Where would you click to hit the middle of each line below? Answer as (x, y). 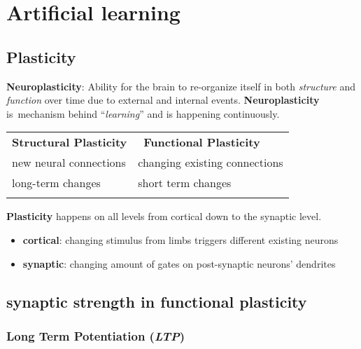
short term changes (185, 183)
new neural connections (69, 163)
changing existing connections (211, 163)
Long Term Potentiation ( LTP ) (96, 335)
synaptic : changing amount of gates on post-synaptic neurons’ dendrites (179, 263)
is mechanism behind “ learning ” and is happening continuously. (143, 113)
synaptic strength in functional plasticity (157, 301)
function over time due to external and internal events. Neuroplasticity (163, 100)
